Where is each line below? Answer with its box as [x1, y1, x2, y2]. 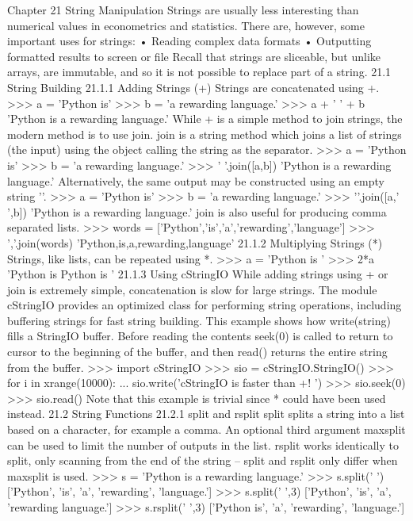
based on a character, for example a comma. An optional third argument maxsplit [7, 421, 406, 438]
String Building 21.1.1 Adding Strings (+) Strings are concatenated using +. [7, 79, 380, 95]
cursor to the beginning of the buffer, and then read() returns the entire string [7, 343, 388, 360]
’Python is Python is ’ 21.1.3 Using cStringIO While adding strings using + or [7, 266, 388, 282]
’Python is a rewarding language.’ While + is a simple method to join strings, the [7, 110, 403, 127]
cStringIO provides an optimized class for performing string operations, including [7, 297, 402, 313]
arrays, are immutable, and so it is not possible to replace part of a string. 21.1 [7, 63, 392, 80]
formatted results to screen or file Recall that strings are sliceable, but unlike [7, 48, 381, 64]
